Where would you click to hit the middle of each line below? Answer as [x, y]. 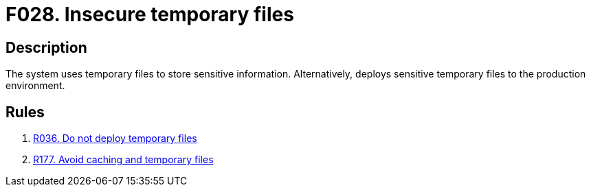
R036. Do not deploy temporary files [115, 139]
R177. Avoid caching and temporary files [123, 160]
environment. [35, 86]
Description [46, 47]
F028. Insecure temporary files [150, 14]
